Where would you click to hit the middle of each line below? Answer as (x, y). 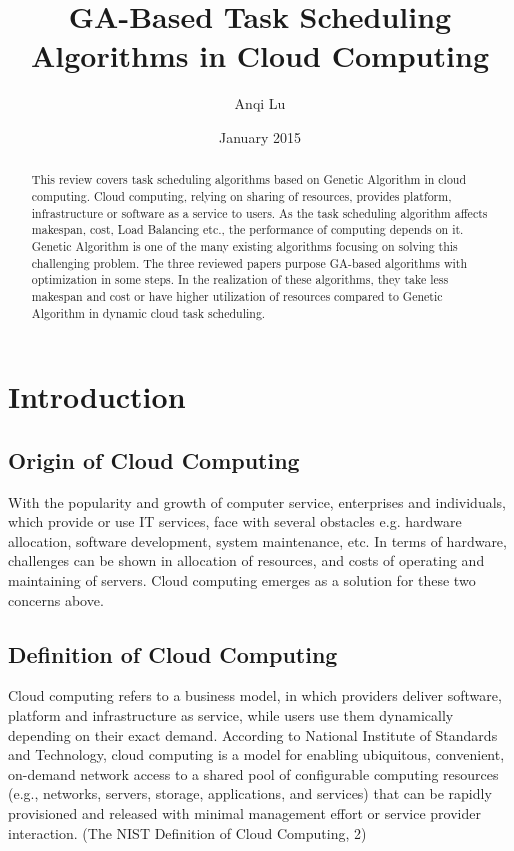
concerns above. (56, 599)
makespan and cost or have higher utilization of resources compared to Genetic (237, 295)
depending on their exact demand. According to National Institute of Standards (253, 734)
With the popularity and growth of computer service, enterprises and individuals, (257, 501)
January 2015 (260, 136)
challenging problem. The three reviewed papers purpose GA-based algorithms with (249, 262)
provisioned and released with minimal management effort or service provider (244, 812)
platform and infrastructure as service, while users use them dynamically (231, 714)
